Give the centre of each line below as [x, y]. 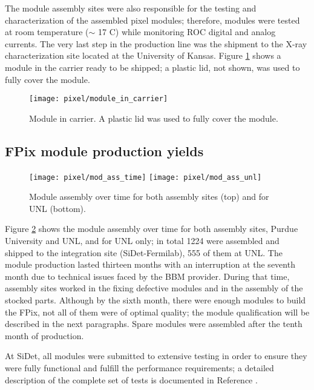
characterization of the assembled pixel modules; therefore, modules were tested [152, 20]
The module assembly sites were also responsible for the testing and [131, 8]
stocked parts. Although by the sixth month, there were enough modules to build [155, 300]
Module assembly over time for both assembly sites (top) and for [149, 197]
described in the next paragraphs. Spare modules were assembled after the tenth [154, 324]
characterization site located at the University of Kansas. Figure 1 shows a [143, 55]
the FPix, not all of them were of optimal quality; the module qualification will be [157, 312]
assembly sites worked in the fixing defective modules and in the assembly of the [154, 288]
